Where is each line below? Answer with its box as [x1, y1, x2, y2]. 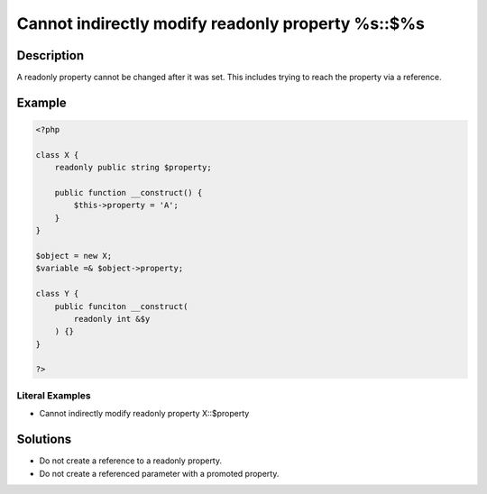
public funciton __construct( [54, 301, 188, 311]
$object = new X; [35, 251, 113, 261]
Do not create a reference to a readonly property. [39, 455, 223, 466]
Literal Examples [16, 389, 91, 401]
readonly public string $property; [54, 162, 212, 173]
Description [16, 48, 85, 63]
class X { [35, 150, 79, 160]
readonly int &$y [73, 314, 151, 324]
